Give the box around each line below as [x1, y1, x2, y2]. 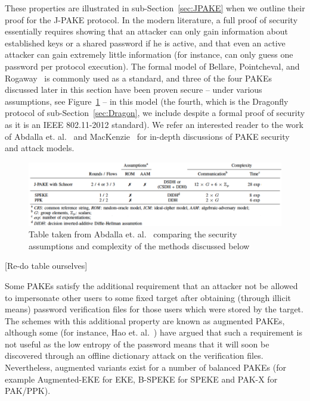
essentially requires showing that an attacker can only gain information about [5, 25, 288, 37]
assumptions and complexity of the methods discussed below [29, 239, 250, 252]
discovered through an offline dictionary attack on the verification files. [5, 349, 263, 362]
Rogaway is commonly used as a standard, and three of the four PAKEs [5, 71, 272, 84]
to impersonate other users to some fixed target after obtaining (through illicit [5, 291, 292, 303]
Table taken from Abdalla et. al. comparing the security [29, 228, 237, 240]
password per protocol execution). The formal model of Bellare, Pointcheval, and [5, 59, 300, 72]
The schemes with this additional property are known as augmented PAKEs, [5, 314, 285, 327]
